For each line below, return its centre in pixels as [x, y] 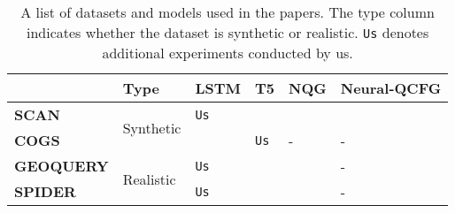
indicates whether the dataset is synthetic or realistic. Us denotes [227, 32]
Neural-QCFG [391, 88]
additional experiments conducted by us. [227, 53]
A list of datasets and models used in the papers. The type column [227, 12]
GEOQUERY [62, 166]
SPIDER [45, 191]
